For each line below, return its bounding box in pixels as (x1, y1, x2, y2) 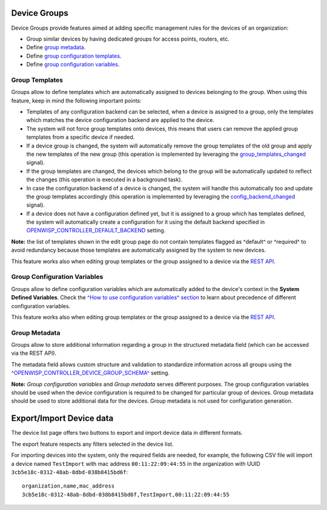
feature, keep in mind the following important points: (11, 97, 142, 104)
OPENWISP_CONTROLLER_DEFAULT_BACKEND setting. (26, 227, 166, 234)
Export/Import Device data (11, 413, 114, 424)
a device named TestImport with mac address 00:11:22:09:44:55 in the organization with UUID (11, 460, 260, 467)
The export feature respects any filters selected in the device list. (11, 440, 174, 448)
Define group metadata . (26, 44, 86, 51)
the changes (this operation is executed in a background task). (26, 176, 183, 183)
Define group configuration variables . (26, 61, 120, 68)
